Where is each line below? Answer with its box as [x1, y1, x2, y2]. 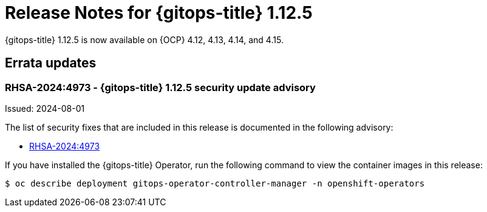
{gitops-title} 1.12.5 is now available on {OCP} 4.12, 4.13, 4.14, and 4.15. [5, 34, 284, 45]
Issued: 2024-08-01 [5, 103, 85, 114]
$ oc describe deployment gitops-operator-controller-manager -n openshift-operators [5, 178, 425, 188]
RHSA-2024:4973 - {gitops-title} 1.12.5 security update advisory [5, 81, 316, 94]
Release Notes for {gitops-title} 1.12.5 [5, 2, 313, 23]
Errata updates [5, 55, 97, 71]
